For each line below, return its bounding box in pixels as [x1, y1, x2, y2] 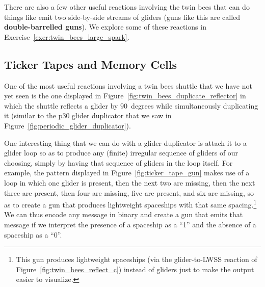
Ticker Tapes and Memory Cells [4, 56, 177, 72]
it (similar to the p [4, 110, 63, 121]
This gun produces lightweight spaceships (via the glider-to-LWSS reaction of [16, 254, 257, 265]
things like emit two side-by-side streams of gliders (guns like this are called [4, 11, 241, 22]
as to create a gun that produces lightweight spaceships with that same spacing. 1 [4, 198, 257, 210]
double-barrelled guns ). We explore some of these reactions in [4, 21, 206, 32]
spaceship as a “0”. [4, 229, 62, 240]
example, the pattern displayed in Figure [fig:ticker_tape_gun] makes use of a [4, 167, 250, 178]
